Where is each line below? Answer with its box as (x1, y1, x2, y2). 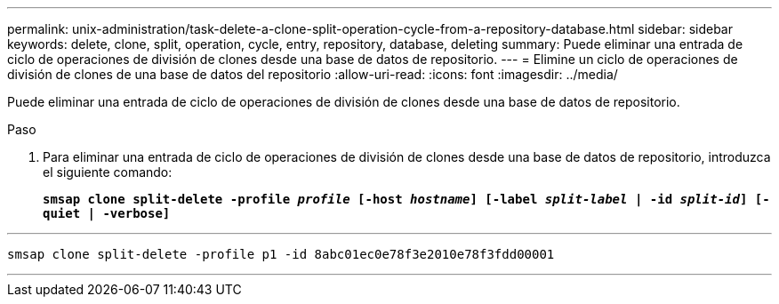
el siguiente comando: (43, 164, 173, 180)
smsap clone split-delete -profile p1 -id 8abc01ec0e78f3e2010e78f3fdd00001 (7, 247, 555, 261)
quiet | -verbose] (43, 206, 171, 220)
